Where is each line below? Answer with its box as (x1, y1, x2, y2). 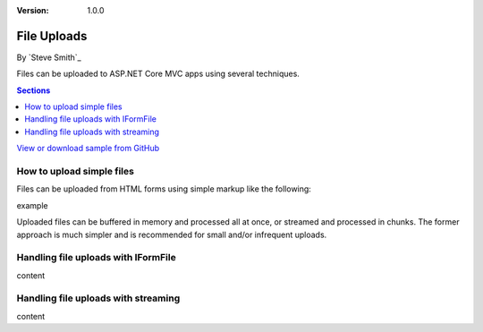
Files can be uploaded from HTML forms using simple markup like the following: (16, 183, 312, 194)
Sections (16, 85, 51, 96)
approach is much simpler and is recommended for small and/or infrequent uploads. (16, 229, 327, 240)
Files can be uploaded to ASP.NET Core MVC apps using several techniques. (16, 68, 300, 80)
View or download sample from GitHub (16, 143, 160, 154)
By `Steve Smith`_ (16, 52, 81, 63)
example (16, 200, 48, 210)
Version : (16, 5, 49, 15)
